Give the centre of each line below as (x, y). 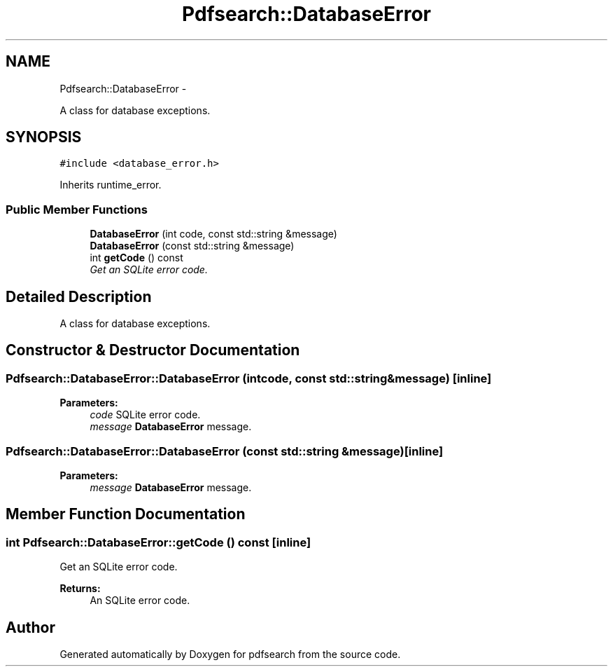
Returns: (80, 589)
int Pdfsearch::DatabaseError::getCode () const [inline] (158, 542)
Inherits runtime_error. (111, 185)
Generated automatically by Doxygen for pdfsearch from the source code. (230, 654)
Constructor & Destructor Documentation (153, 350)
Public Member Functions (77, 209)
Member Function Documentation (126, 514)
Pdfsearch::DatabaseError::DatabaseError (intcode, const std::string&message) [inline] (249, 378)
